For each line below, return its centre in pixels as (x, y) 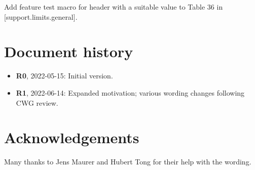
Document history (69, 51)
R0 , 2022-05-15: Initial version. (64, 76)
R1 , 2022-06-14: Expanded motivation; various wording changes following (130, 92)
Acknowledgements (72, 137)
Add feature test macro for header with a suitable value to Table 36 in (114, 7)
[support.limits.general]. (41, 16)
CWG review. (37, 102)
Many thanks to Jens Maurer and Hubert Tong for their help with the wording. (128, 162)
